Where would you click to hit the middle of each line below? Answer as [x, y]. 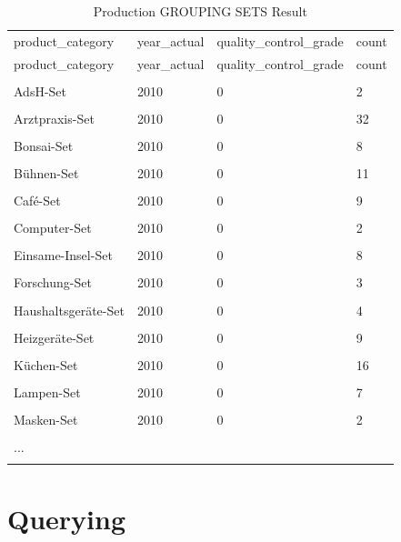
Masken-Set [46, 419]
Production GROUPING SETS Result [200, 11]
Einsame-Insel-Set [63, 255]
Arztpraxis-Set [54, 118]
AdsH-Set [40, 90]
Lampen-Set [47, 391]
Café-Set [37, 201]
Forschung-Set [53, 282]
